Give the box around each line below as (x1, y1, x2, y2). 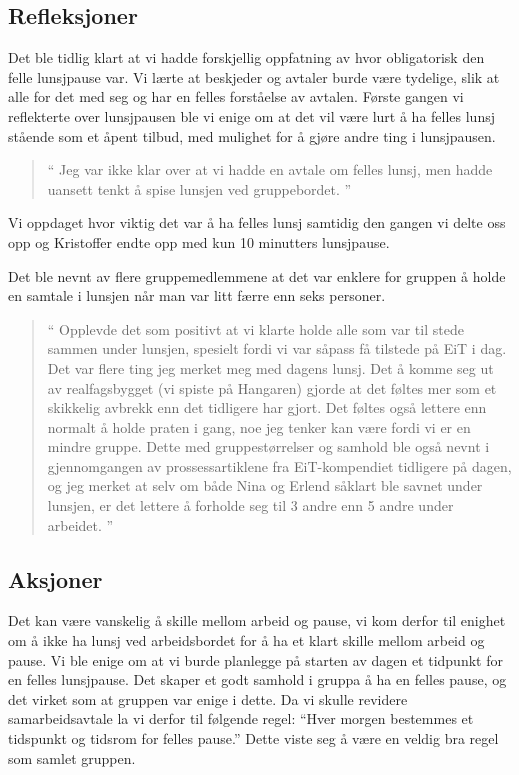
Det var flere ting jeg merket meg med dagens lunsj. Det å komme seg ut (47, 357, 494, 378)
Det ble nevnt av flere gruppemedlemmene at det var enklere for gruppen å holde (8, 265, 506, 286)
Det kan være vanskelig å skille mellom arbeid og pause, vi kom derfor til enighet (8, 610, 506, 631)
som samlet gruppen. (8, 747, 136, 768)
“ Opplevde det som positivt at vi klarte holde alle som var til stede (47, 318, 464, 339)
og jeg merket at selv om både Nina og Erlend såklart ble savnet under (47, 475, 483, 496)
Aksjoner (8, 563, 103, 594)
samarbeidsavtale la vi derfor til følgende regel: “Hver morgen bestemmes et (8, 708, 474, 729)
